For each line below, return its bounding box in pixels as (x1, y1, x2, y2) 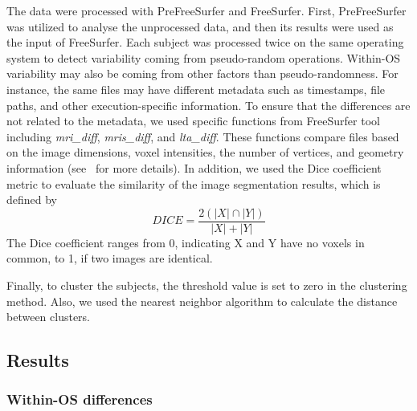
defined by (6, 191, 58, 208)
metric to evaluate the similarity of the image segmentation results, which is (6, 175, 381, 192)
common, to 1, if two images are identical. (6, 250, 213, 267)
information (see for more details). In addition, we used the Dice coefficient (6, 159, 382, 176)
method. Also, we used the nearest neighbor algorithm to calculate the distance (6, 292, 398, 309)
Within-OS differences (6, 389, 153, 409)
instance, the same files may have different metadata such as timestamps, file (6, 80, 386, 97)
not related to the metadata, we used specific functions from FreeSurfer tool (6, 112, 380, 129)
